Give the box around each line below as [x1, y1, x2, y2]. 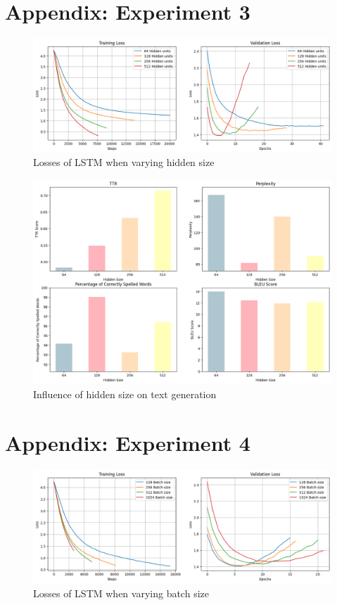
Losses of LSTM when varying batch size [33, 585, 209, 600]
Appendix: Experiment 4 [5, 428, 250, 457]
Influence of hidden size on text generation [33, 386, 217, 401]
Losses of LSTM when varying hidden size [33, 155, 215, 170]
